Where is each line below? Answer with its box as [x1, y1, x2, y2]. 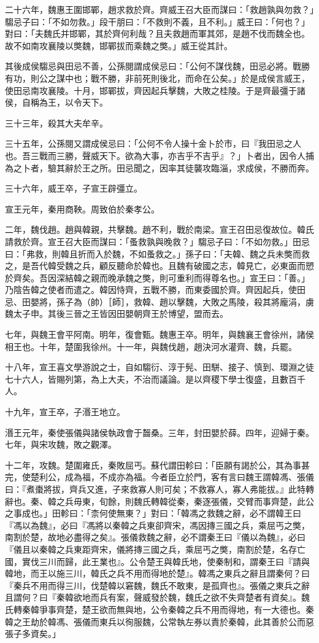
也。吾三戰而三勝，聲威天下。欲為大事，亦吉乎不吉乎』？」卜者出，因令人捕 [5, 149, 314, 162]
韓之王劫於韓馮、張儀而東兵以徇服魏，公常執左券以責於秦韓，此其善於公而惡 [5, 615, 314, 628]
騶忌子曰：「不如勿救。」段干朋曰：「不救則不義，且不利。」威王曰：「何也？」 [5, 15, 310, 28]
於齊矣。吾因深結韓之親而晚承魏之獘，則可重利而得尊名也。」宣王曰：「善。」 [5, 271, 310, 284]
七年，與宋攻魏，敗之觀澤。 [5, 438, 117, 451]
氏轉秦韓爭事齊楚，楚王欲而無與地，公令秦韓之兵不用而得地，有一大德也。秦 [5, 602, 314, 615]
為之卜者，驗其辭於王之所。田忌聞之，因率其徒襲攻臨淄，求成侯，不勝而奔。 [5, 161, 314, 174]
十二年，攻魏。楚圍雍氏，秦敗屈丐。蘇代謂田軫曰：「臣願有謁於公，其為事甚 [5, 458, 310, 471]
